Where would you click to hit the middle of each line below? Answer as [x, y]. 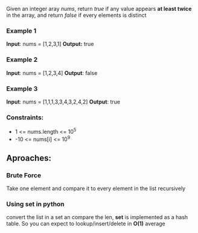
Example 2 [22, 60]
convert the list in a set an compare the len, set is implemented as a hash [97, 217]
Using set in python [35, 204]
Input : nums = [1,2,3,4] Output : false [52, 73]
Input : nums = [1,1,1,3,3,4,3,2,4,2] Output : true [63, 102]
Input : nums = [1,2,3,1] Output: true [50, 44]
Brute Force [24, 175]
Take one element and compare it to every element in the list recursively [96, 189]
